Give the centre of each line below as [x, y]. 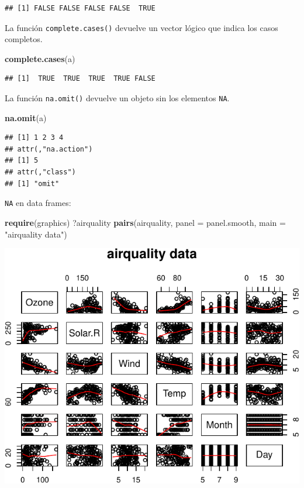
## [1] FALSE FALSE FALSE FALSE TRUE [80, 8]
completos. [24, 39]
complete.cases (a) [40, 58]
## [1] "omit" [32, 183]
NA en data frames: [38, 203]
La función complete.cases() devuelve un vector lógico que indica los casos [141, 27]
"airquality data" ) [36, 234]
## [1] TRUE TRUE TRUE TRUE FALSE [80, 79]
